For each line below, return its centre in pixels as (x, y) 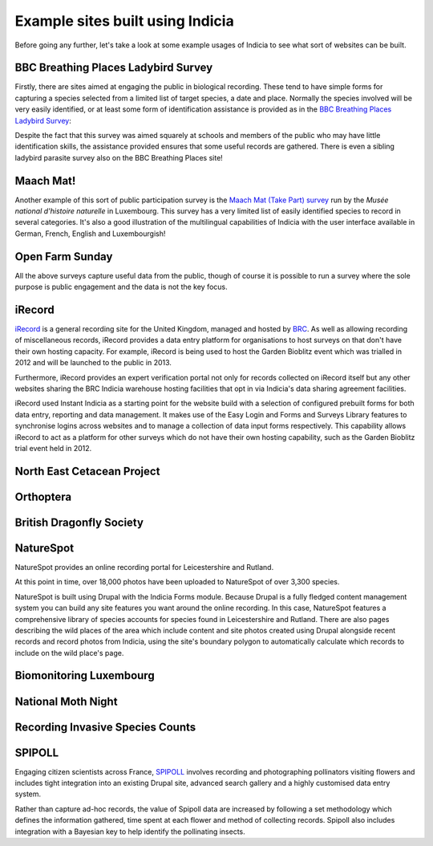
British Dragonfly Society (79, 522)
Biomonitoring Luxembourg (85, 675)
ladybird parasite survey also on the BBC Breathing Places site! (119, 157)
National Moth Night (66, 701)
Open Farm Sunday (64, 256)
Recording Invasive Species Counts (105, 727)
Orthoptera (43, 496)
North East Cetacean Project (87, 471)
